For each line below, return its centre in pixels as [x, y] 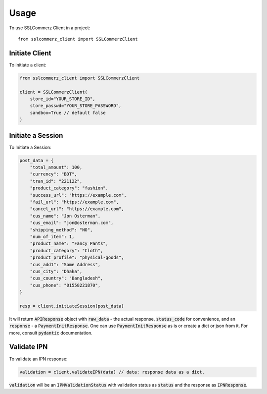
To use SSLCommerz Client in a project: [50, 28]
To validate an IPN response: [38, 359]
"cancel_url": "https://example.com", [77, 209]
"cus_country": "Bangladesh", [67, 278]
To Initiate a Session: [30, 147]
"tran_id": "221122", [56, 181]
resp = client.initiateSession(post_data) [72, 306]
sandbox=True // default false [68, 113]
